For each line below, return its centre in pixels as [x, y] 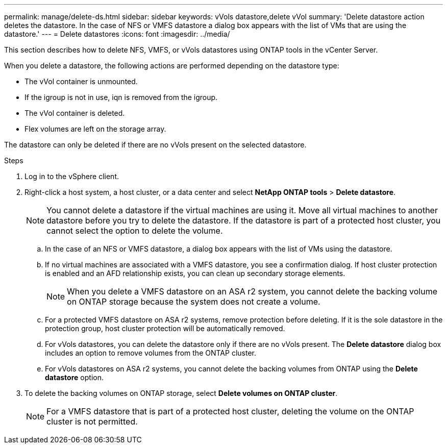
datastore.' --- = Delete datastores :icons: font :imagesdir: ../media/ [117, 34]
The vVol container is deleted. [75, 113]
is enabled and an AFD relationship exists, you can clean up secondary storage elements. [195, 273]
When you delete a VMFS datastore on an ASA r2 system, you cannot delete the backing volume [252, 291]
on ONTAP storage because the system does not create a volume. [194, 302]
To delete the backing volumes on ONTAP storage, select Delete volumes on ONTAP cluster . [181, 393]
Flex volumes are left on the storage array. [95, 129]
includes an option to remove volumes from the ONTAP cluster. [151, 353]
